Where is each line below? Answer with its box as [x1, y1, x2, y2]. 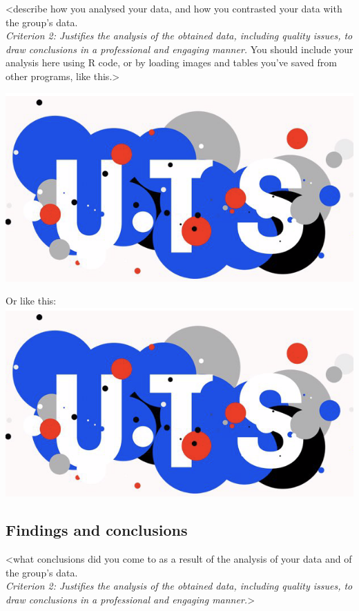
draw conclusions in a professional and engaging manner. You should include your [6, 41, 353, 56]
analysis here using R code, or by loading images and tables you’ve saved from [6, 55, 337, 70]
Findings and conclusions [6, 519, 188, 541]
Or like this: [6, 293, 57, 308]
